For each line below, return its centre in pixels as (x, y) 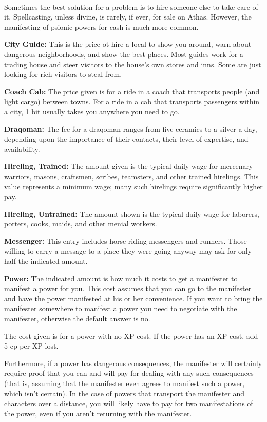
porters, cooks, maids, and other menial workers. (81, 224)
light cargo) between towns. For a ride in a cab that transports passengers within (132, 101)
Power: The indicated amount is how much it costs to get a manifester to (121, 278)
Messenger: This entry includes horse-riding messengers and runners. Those (126, 241)
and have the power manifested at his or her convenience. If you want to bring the (133, 298)
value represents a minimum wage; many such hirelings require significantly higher (133, 186)
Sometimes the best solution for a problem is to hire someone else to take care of (131, 6)
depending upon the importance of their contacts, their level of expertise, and (126, 139)
